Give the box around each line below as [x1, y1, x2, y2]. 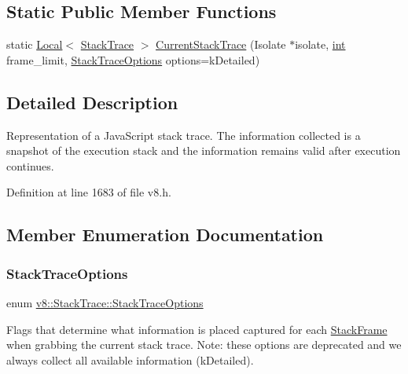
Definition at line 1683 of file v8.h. [6, 184, 171, 200]
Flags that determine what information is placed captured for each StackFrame [6, 321, 388, 337]
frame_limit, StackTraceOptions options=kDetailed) [6, 51, 260, 68]
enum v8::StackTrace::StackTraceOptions [6, 294, 204, 310]
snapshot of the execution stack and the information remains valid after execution [6, 142, 401, 159]
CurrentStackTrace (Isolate [156, 36, 286, 53]
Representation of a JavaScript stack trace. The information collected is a [6, 126, 361, 143]
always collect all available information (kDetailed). [6, 351, 254, 368]
